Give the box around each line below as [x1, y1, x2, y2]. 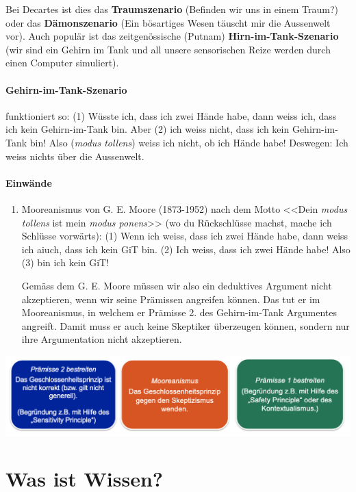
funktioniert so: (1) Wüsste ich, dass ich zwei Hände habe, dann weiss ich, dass [5, 108, 337, 122]
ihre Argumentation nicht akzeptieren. [21, 332, 182, 346]
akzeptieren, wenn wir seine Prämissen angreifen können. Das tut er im [21, 292, 320, 306]
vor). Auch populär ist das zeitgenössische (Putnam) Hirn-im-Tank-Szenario [5, 29, 339, 43]
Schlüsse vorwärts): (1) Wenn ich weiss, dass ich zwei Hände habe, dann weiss [21, 229, 348, 243]
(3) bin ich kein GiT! [21, 255, 110, 270]
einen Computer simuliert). [5, 55, 119, 70]
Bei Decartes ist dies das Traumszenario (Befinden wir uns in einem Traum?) [5, 2, 339, 16]
